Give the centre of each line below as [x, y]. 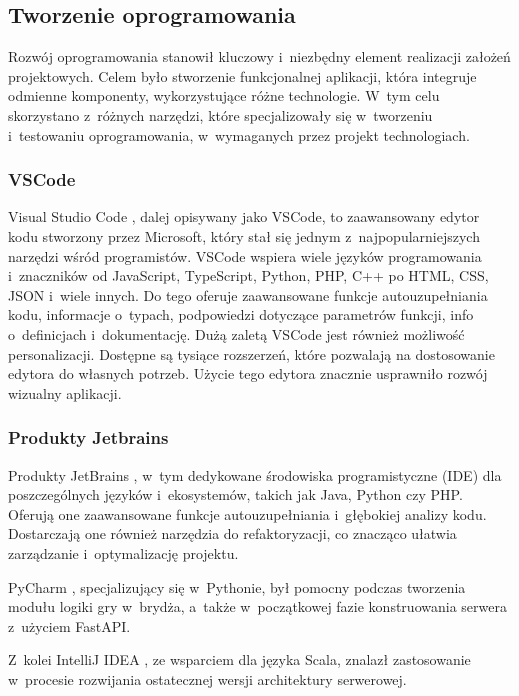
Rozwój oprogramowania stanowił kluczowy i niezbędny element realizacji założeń [259, 56]
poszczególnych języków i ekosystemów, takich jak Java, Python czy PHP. [235, 494]
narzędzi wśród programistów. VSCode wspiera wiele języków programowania [245, 255]
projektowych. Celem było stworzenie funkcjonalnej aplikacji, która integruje [242, 75]
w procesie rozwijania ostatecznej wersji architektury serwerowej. [207, 678]
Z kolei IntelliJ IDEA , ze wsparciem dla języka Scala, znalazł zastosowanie [239, 659]
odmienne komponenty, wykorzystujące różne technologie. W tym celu [224, 95]
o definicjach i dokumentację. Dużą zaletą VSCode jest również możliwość [236, 333]
